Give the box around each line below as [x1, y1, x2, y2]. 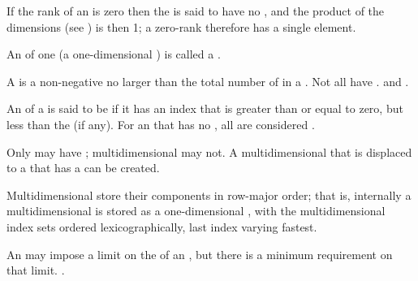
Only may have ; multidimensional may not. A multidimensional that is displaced [6, 143, 412, 160]
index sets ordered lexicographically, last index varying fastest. [6, 218, 317, 235]
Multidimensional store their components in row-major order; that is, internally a [6, 186, 412, 203]
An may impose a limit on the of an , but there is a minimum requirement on [6, 245, 393, 262]
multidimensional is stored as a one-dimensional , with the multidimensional [6, 202, 386, 219]
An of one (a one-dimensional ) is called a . [6, 45, 221, 63]
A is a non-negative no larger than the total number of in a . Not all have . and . [6, 72, 409, 89]
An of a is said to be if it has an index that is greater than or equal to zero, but [6, 100, 403, 117]
